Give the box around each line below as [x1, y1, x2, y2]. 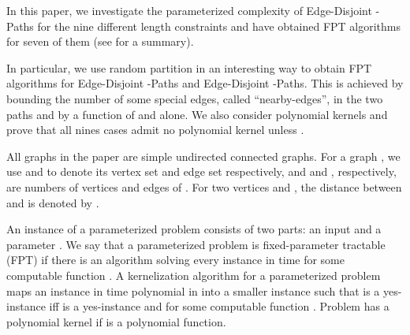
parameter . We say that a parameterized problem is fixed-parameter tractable [6, 236, 386, 252]
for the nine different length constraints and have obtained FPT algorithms [37, 17, 401, 34]
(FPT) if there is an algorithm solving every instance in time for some [6, 251, 345, 268]
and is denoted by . [6, 194, 99, 210]
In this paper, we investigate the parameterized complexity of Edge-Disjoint [6, 2, 372, 18]
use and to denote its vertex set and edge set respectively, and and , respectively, [6, 163, 397, 180]
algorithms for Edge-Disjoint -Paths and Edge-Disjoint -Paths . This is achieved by [6, 75, 404, 91]
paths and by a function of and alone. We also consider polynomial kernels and [6, 106, 388, 122]
